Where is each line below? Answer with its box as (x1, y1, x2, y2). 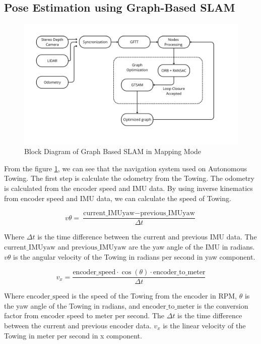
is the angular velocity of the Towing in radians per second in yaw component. (13, 251, 255, 262)
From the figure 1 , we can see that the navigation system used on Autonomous (4, 163, 247, 173)
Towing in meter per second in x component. (4, 330, 142, 340)
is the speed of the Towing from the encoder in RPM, (72, 290, 237, 301)
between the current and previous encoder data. (4, 320, 152, 330)
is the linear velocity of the (163, 320, 246, 330)
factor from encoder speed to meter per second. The (4, 310, 165, 321)
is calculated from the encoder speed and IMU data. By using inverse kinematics (4, 183, 253, 193)
